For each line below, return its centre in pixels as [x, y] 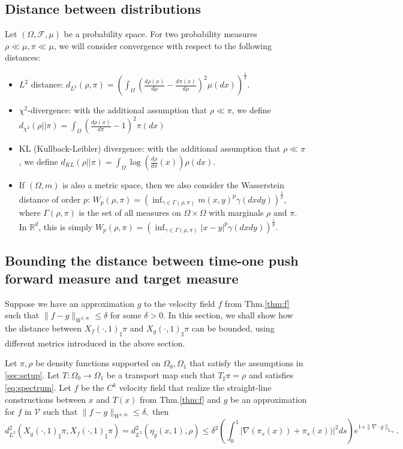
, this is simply [66, 226]
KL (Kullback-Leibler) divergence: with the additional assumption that [150, 148]
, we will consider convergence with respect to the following [163, 45]
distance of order [50, 199]
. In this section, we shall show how [228, 315]
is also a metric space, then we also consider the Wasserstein [173, 185]
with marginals [236, 212]
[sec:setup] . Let [32, 374]
